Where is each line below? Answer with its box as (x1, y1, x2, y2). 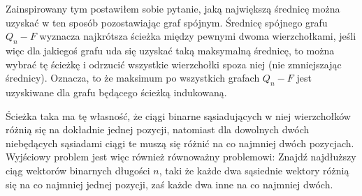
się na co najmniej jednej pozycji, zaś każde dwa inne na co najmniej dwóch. (6, 176, 333, 191)
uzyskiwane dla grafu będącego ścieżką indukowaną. (6, 84, 227, 99)
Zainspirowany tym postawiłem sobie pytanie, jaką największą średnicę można (6, 1, 340, 15)
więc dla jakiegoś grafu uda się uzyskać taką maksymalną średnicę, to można (6, 43, 335, 57)
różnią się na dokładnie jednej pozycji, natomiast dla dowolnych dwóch (6, 122, 310, 137)
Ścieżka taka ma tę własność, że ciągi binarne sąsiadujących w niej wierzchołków (6, 108, 351, 123)
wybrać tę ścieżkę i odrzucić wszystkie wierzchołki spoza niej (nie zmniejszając (6, 56, 342, 71)
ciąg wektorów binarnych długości (6, 163, 150, 177)
